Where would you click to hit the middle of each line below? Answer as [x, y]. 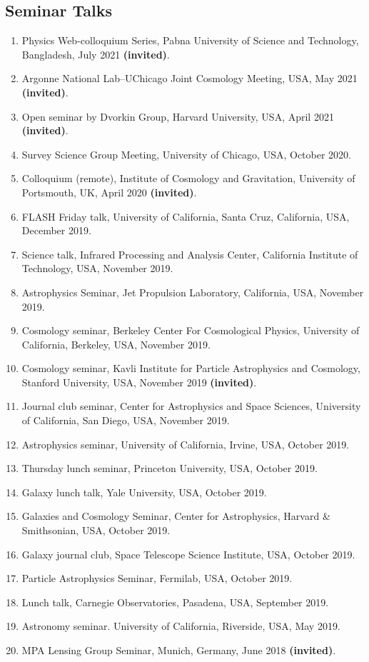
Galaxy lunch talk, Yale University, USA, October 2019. [144, 492]
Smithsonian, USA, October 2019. [96, 530]
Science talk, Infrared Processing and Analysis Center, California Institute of [190, 254]
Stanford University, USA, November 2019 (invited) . [139, 382]
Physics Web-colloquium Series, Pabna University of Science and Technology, [190, 40]
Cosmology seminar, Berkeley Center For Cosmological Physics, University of [191, 330]
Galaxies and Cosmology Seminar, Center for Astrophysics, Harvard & [176, 516]
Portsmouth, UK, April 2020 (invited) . [109, 192]
